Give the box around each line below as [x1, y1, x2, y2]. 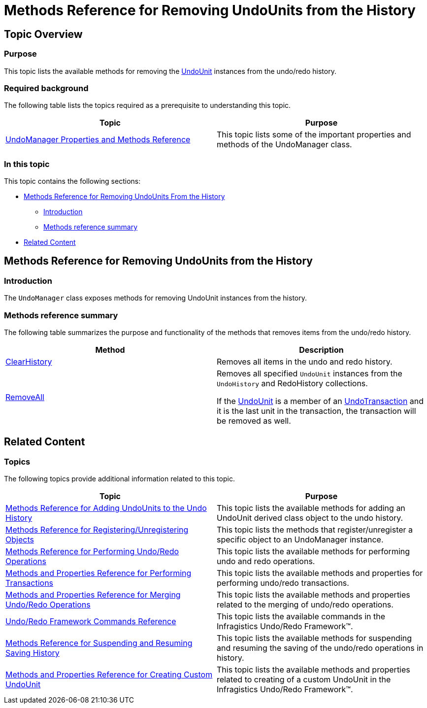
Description [299, 345, 344, 355]
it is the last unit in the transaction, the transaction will [217, 406, 416, 416]
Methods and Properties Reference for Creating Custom [5, 670, 213, 680]
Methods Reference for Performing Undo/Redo [5, 546, 179, 557]
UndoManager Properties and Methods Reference [5, 135, 191, 145]
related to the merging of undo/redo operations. [217, 600, 394, 610]
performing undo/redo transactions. [217, 578, 349, 588]
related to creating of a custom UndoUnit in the [217, 674, 391, 685]
